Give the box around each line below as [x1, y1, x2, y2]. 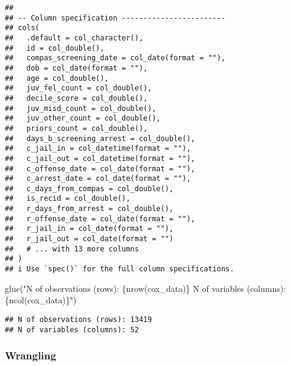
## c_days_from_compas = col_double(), [5, 184, 174, 193]
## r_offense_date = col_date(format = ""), [5, 214, 195, 223]
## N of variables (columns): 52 [5, 325, 139, 334]
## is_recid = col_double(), [5, 194, 130, 203]
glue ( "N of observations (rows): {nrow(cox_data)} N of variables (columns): [5, 282, 286, 294]
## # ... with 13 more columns [5, 244, 139, 253]
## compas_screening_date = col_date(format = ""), [5, 54, 226, 63]
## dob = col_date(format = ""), [5, 63, 148, 72]
